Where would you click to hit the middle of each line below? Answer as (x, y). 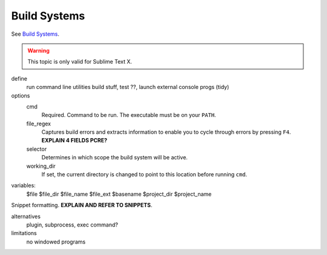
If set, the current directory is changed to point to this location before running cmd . (144, 174)
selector (37, 149)
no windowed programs (56, 242)
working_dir (41, 166)
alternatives (26, 216)
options (21, 95)
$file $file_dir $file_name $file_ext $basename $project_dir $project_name (119, 194)
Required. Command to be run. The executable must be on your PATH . (129, 115)
